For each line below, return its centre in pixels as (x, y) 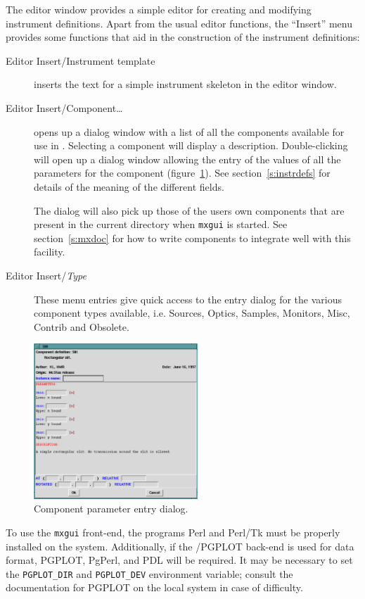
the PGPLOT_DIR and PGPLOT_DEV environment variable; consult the (149, 573)
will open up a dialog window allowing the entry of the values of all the (187, 159)
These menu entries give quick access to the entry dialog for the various (188, 299)
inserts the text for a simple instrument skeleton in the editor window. (185, 84)
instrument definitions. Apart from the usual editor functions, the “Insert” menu (179, 23)
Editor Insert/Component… (64, 107)
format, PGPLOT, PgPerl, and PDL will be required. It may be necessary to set (179, 560)
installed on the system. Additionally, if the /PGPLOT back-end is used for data (180, 546)
